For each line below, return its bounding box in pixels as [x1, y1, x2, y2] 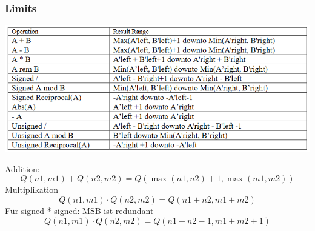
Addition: [5, 162, 40, 175]
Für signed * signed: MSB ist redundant [5, 204, 154, 216]
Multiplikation [5, 183, 58, 196]
